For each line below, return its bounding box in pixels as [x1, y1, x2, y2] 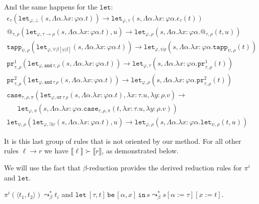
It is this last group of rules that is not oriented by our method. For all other [4, 135, 241, 146]
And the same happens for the [4, 2, 98, 12]
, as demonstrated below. [102, 145, 179, 156]
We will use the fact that [4, 162, 81, 173]
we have [44, 145, 69, 156]
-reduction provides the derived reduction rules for [87, 162, 242, 173]
